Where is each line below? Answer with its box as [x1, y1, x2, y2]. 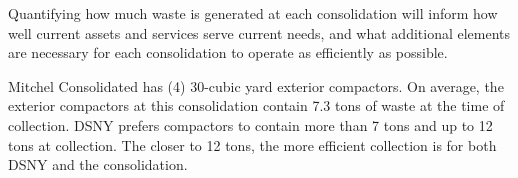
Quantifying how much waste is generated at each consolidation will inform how [8, 3, 498, 23]
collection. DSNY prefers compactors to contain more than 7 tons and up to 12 [8, 114, 493, 135]
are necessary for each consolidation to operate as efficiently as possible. [8, 42, 448, 63]
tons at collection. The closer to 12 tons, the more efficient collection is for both [8, 134, 497, 155]
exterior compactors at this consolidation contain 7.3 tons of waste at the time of [8, 95, 505, 116]
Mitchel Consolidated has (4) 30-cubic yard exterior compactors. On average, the [8, 75, 504, 96]
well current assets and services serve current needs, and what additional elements [8, 22, 511, 43]
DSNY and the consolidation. [8, 154, 188, 175]
